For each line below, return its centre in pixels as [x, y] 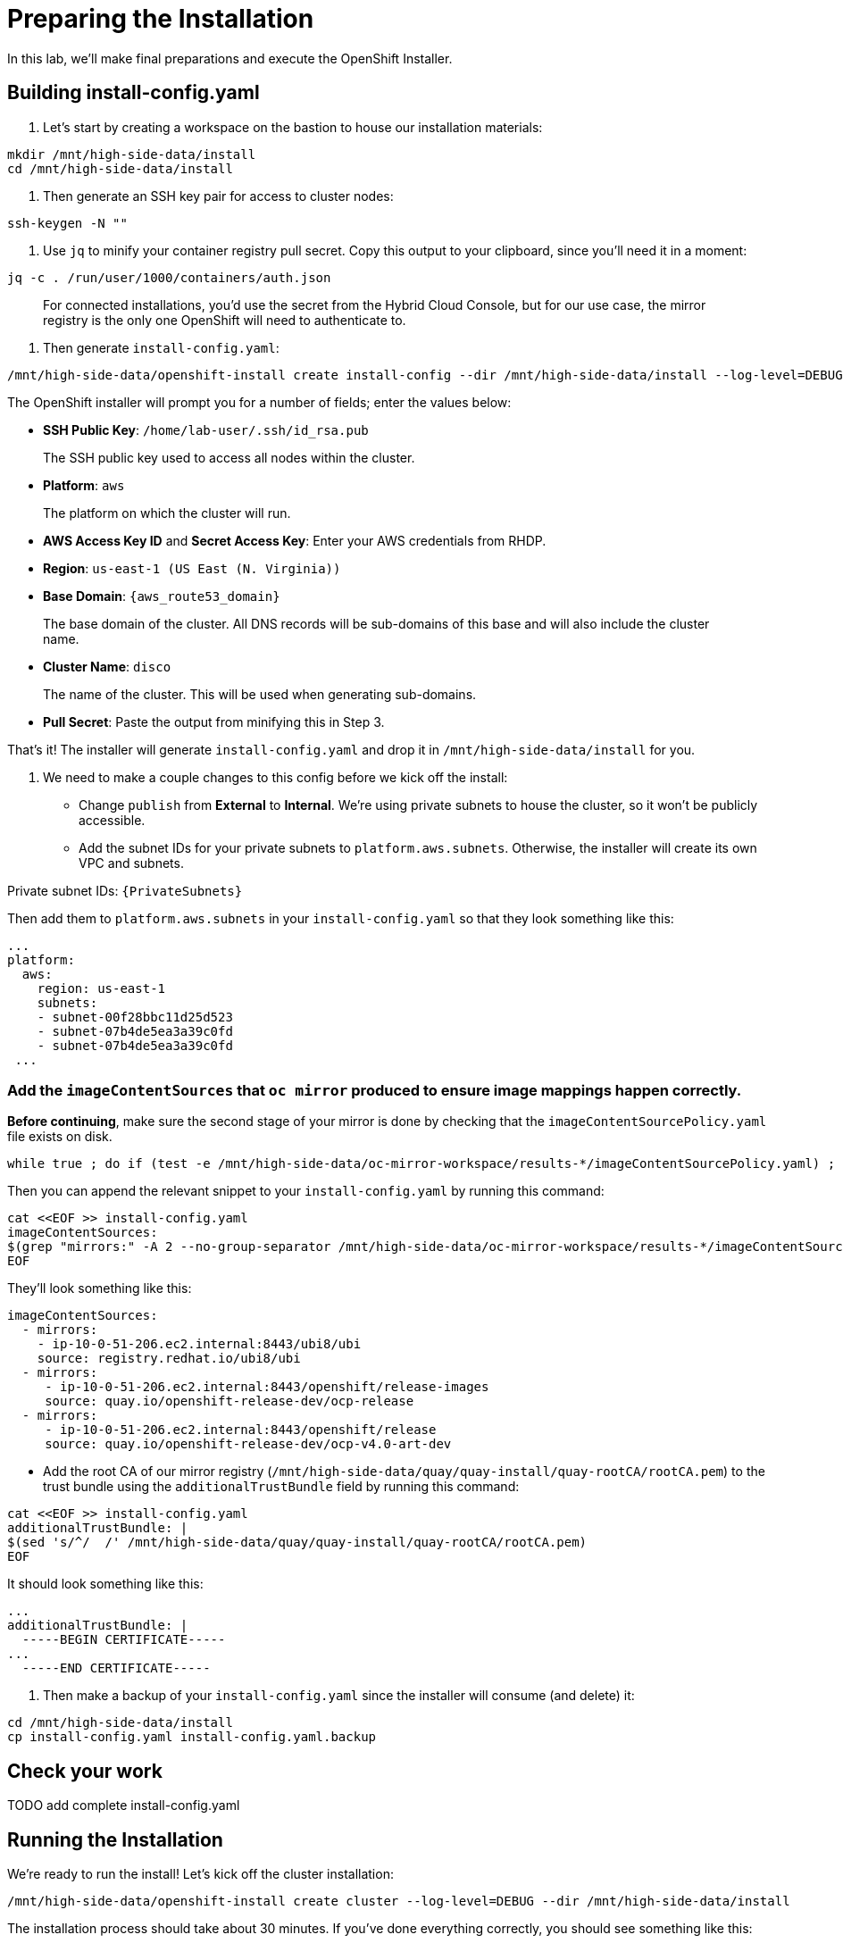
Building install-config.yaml [134, 93]
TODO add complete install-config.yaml [124, 1805]
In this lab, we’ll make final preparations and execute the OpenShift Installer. [230, 58]
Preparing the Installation [161, 19]
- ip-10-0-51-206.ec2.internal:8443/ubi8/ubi [199, 1344]
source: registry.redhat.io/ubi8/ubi [169, 1359]
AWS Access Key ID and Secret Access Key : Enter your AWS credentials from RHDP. [295, 540]
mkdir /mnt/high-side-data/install [132, 154]
